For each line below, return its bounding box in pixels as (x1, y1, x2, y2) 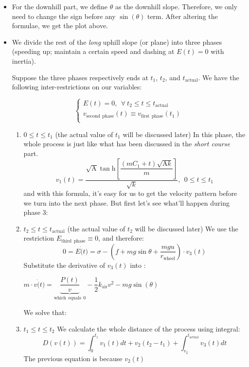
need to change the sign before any (12, 11, 116, 21)
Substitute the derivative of (23, 260, 105, 270)
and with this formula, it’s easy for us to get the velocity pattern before (23, 188, 237, 198)
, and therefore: (98, 233, 144, 243)
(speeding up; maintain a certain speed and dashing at (12, 46, 175, 56)
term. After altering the (147, 11, 218, 21)
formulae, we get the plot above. (12, 20, 108, 31)
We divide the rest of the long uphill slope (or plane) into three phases (12, 36, 222, 47)
